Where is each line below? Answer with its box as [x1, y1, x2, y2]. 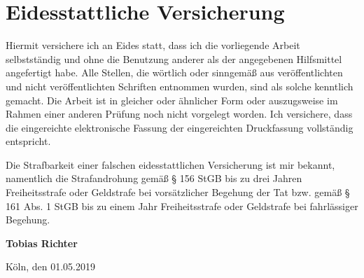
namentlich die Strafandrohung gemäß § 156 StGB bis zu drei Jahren [6, 171, 302, 186]
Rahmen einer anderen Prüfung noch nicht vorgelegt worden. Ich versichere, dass [6, 106, 353, 121]
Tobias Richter [6, 235, 78, 250]
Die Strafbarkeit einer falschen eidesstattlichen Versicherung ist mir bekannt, [6, 157, 335, 172]
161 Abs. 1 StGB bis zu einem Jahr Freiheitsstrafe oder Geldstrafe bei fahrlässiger [6, 198, 358, 213]
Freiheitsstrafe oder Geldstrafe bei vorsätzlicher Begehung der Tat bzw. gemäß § [6, 185, 350, 200]
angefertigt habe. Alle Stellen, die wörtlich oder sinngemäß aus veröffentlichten [6, 65, 343, 80]
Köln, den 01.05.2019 [6, 259, 95, 274]
